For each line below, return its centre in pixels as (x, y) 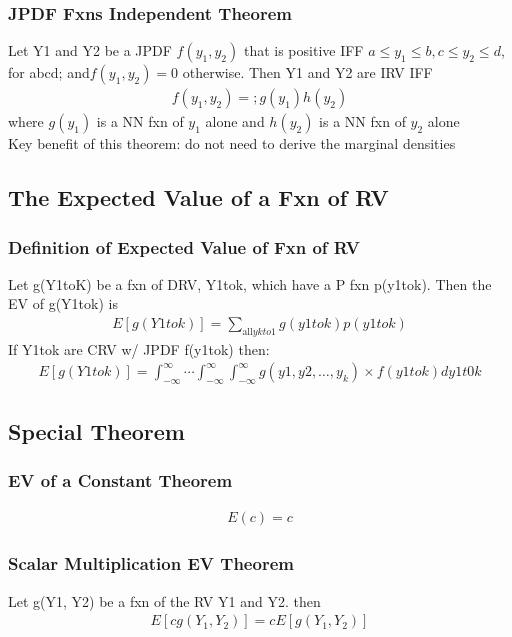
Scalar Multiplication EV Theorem (151, 563)
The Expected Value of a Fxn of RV (198, 197)
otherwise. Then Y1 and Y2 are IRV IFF (307, 72)
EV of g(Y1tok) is (63, 303)
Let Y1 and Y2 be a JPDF (90, 50)
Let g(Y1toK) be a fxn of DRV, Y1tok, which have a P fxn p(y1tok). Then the (250, 283)
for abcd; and (49, 72)
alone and (235, 121)
